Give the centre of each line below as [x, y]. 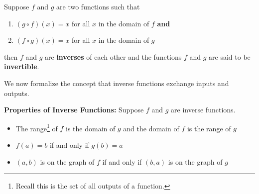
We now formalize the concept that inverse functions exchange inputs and [117, 83]
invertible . [22, 66]
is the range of [209, 128]
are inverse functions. [203, 110]
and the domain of [151, 128]
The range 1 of [37, 127]
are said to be [230, 56]
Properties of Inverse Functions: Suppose [74, 110]
